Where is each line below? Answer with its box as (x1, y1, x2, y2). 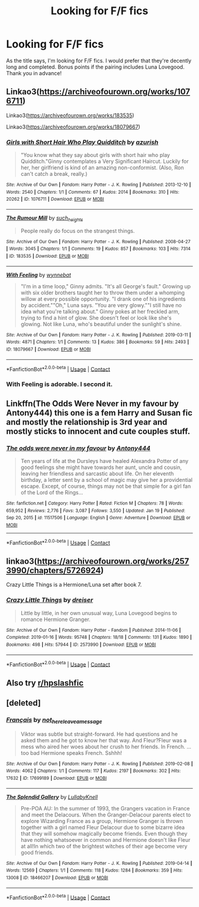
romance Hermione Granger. (20, 616, 91, 623)
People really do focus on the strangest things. (20, 227, 135, 234)
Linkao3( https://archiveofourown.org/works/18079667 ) (6, 123, 140, 130)
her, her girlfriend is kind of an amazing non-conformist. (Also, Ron (20, 164, 184, 171)
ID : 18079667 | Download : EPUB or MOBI (6, 346, 91, 353)
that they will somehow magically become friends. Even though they (20, 830, 188, 837)
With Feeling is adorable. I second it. (6, 380, 113, 388)
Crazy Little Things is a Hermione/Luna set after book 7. (6, 581, 142, 588)
